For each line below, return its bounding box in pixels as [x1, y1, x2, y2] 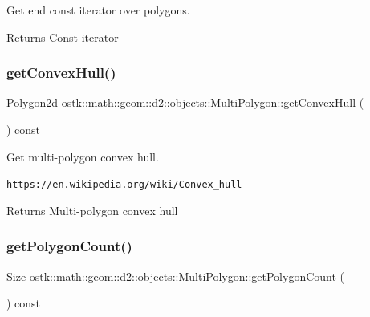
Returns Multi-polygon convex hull [6, 201, 178, 218]
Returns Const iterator [6, 28, 119, 45]
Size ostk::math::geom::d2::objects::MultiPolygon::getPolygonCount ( [6, 267, 345, 284]
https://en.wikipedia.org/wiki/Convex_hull [6, 179, 242, 191]
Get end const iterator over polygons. [6, 2, 190, 18]
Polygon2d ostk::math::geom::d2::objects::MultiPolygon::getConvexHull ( [6, 94, 364, 111]
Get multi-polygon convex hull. [6, 148, 159, 165]
